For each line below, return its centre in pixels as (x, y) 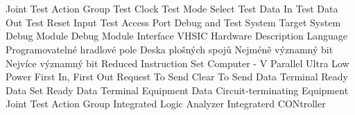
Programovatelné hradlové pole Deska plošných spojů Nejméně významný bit (170, 49)
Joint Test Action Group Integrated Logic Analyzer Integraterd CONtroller (166, 104)
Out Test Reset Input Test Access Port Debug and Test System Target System (173, 22)
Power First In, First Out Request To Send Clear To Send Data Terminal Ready (177, 77)
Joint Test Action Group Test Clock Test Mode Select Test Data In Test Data (172, 9)
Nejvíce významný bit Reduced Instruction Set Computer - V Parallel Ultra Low (177, 63)
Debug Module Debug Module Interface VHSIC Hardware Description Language (177, 36)
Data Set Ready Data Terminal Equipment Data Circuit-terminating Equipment (177, 90)
